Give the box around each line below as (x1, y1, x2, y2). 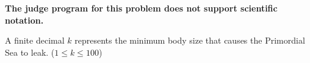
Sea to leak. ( (5, 45, 55, 58)
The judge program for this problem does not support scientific (5, 2, 278, 14)
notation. (5, 13, 44, 26)
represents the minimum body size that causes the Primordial (74, 34, 305, 47)
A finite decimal (5, 34, 65, 47)
